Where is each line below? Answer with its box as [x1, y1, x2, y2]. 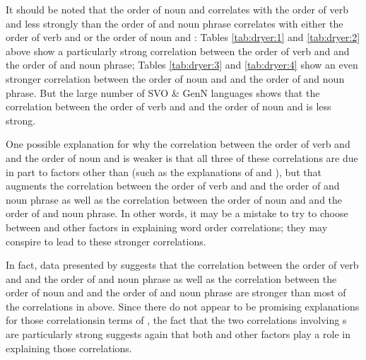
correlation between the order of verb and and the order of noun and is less [6, 99, 331, 114]
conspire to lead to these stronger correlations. [6, 233, 206, 248]
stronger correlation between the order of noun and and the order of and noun [6, 71, 345, 86]
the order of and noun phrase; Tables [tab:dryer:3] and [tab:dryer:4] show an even [6, 57, 358, 72]
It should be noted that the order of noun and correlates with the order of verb [6, 2, 349, 16]
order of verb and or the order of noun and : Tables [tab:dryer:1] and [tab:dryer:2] [6, 30, 360, 45]
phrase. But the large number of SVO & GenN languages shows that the [6, 85, 320, 100]
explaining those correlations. [6, 340, 132, 355]
